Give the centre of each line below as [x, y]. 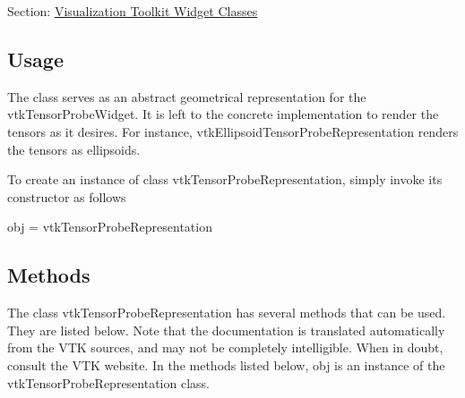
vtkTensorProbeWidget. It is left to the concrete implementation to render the [223, 114]
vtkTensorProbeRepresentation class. [108, 382]
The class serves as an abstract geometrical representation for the [187, 96]
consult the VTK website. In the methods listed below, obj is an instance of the [226, 364]
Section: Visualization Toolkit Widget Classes [133, 11]
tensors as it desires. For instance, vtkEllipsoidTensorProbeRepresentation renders [233, 131]
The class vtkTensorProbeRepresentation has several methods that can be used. [227, 313]
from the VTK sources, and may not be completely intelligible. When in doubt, [225, 347]
